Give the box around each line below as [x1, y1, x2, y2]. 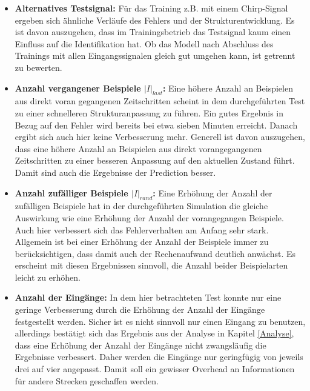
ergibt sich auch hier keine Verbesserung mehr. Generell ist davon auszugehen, [15, 130, 305, 143]
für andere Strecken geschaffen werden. [15, 374, 159, 387]
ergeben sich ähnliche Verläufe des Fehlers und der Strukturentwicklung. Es [15, 13, 295, 26]
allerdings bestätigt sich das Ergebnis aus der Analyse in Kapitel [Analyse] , [15, 327, 294, 339]
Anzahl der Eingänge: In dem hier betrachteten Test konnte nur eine [15, 291, 282, 304]
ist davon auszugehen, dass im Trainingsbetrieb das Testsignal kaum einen [15, 25, 291, 38]
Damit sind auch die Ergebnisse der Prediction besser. [15, 165, 216, 178]
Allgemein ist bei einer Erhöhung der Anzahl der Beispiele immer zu [15, 235, 269, 248]
